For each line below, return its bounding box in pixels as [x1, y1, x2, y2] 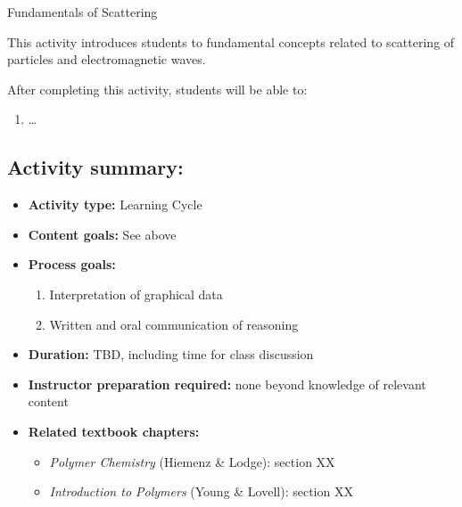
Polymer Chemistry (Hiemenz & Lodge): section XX [49, 452, 335, 470]
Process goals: [28, 255, 116, 274]
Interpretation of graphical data [49, 284, 223, 303]
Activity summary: [7, 153, 184, 181]
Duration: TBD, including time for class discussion [28, 345, 314, 364]
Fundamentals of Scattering [7, 3, 158, 20]
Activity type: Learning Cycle [28, 195, 202, 214]
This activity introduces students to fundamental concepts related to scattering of [7, 32, 455, 51]
